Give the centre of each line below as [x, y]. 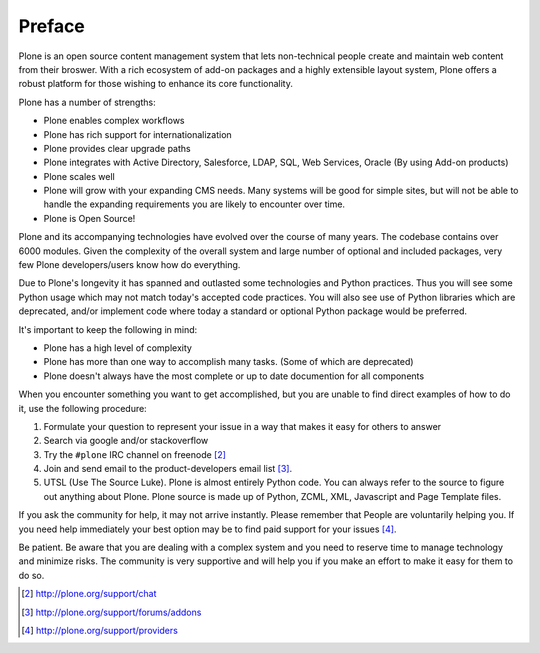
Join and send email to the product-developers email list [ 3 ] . [168, 469]
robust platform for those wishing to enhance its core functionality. [156, 84]
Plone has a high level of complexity [117, 347]
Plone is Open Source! [89, 218]
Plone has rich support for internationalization [137, 134]
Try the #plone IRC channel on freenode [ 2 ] [135, 454]
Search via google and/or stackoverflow [126, 441]
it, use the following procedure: [82, 408]
